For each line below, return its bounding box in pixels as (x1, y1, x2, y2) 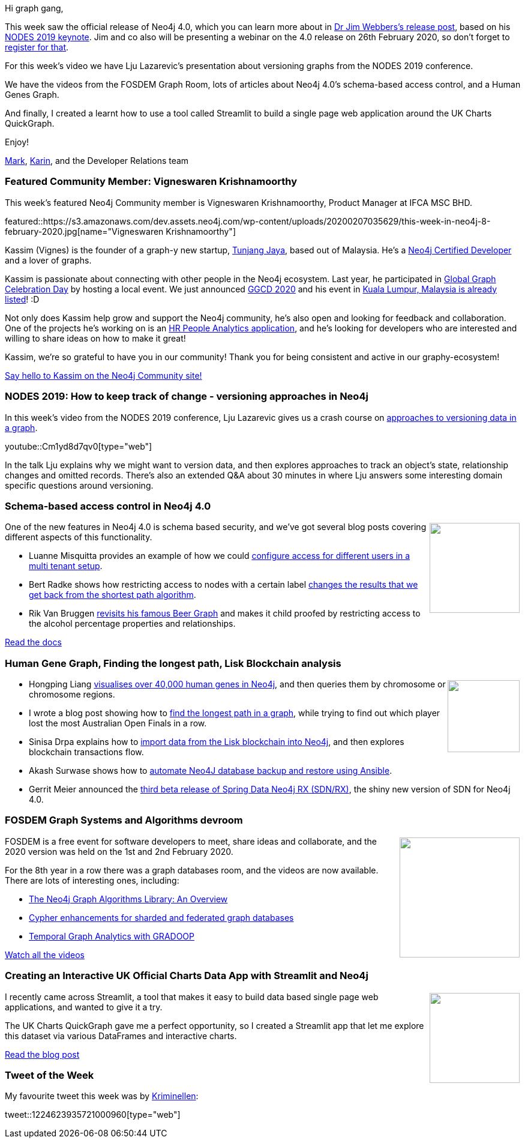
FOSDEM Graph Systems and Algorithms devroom (5, 814, 243, 827)
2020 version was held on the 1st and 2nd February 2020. (5, 846, 233, 857)
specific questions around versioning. (5, 480, 154, 490)
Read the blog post (5, 1049, 80, 1060)
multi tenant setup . (29, 561, 103, 571)
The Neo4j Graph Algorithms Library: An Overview (29, 893, 228, 904)
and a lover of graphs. (5, 255, 92, 265)
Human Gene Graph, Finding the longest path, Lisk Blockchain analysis (5, 657, 341, 669)
